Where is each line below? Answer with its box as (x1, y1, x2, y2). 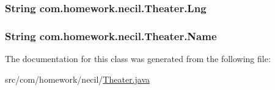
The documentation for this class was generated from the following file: (5, 52, 271, 65)
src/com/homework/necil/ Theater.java (5, 72, 150, 85)
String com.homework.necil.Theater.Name (5, 28, 217, 43)
